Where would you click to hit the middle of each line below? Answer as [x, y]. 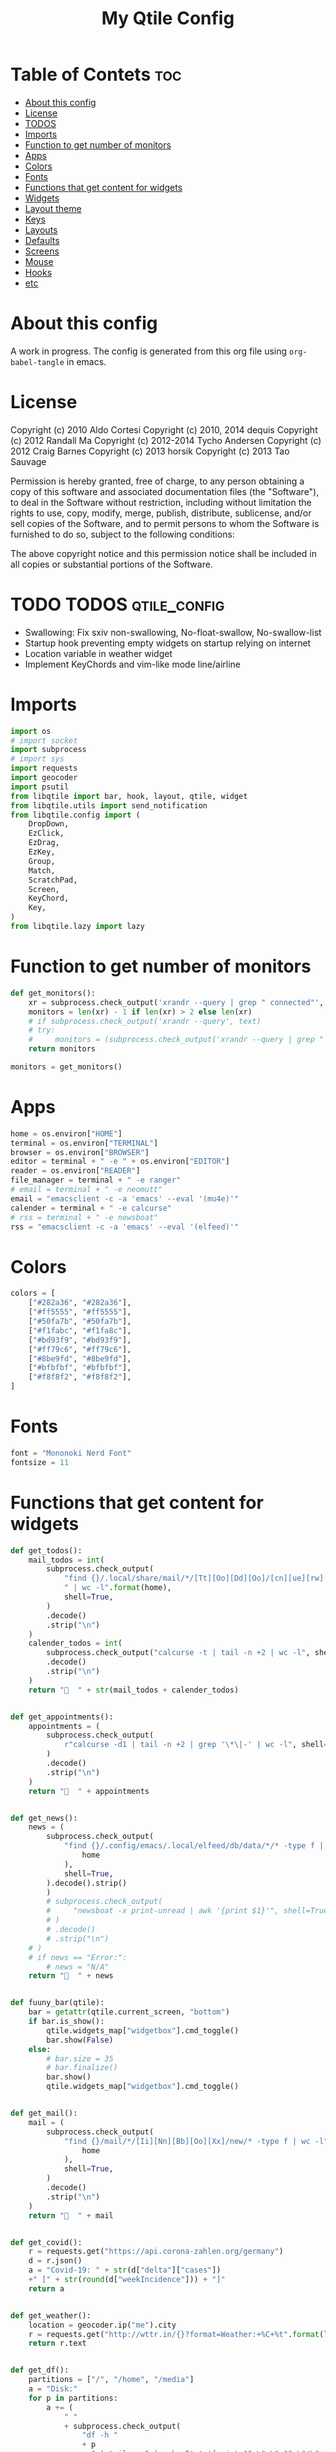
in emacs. [86, 361]
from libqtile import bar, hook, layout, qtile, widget [129, 796]
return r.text [57, 2343]
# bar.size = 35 [80, 2058]
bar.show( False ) [80, 2040]
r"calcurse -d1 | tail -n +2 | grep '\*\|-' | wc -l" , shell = [196, 1745]
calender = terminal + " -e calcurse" [91, 1208]
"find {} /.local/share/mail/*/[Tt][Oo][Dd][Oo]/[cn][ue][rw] [194, 1578]
